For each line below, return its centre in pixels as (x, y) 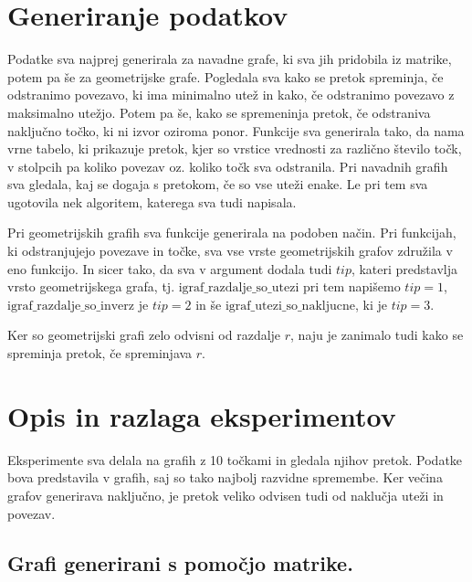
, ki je (371, 304)
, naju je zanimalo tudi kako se (377, 335)
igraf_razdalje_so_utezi (239, 288)
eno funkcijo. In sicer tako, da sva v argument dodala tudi (170, 268)
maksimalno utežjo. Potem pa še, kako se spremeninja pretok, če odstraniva (219, 112)
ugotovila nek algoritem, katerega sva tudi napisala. (152, 201)
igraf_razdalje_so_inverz (71, 306)
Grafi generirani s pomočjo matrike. (180, 562)
